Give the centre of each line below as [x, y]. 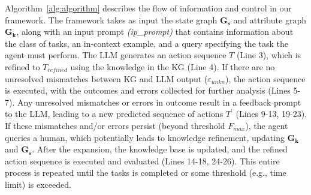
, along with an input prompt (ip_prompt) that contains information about [155, 31]
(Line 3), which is [269, 55]
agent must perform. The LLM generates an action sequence [116, 55]
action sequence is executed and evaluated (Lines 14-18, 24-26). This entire [142, 160]
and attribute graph [270, 19]
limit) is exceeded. [38, 184]
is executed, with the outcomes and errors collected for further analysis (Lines [148, 90]
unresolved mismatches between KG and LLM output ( [106, 78]
